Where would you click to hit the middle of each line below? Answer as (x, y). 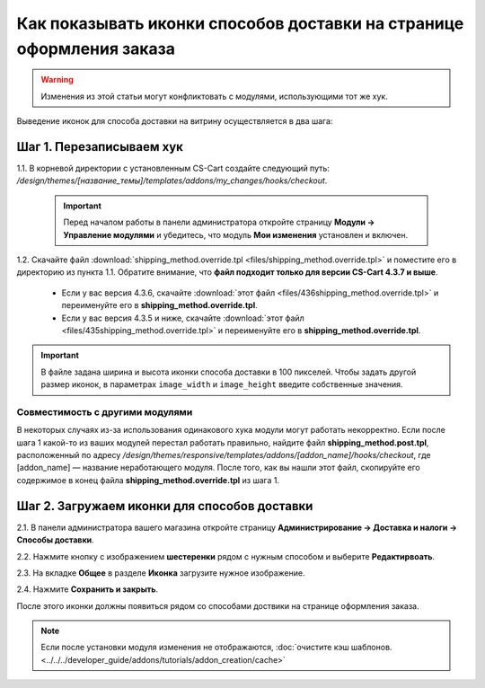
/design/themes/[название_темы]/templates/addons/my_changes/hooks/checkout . (172, 181)
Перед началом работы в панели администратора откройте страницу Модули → (219, 222)
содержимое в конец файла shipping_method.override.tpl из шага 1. (148, 480)
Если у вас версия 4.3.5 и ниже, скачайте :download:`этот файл (183, 318)
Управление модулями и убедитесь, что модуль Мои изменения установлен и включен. (236, 234)
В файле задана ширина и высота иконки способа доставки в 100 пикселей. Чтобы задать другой (229, 372)
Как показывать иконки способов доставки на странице (240, 23)
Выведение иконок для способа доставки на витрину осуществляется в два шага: (175, 121)
